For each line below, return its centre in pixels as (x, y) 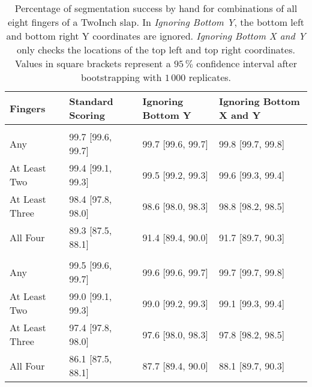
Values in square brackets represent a (93, 63)
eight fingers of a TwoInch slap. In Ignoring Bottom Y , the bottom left (156, 22)
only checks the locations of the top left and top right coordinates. (156, 49)
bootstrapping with (121, 77)
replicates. (210, 77)
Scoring (87, 115)
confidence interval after (247, 63)
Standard (91, 101)
